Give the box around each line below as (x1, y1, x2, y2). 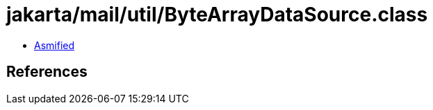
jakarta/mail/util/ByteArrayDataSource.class (6, 3, 428, 26)
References (6, 63, 88, 81)
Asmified (34, 39, 75, 51)
